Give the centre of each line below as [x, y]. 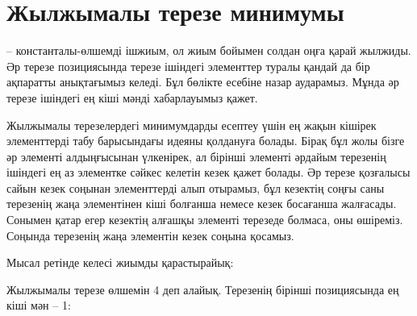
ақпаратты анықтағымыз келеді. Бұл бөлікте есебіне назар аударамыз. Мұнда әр [203, 82]
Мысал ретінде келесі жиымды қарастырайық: [120, 262]
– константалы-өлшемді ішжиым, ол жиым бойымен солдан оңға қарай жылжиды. [209, 50]
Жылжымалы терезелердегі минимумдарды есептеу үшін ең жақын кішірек [192, 125]
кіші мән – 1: [39, 305]
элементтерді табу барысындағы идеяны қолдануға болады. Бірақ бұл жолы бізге [206, 141]
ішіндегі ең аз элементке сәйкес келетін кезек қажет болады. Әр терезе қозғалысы [208, 172]
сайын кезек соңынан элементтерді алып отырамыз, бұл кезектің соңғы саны [196, 187]
